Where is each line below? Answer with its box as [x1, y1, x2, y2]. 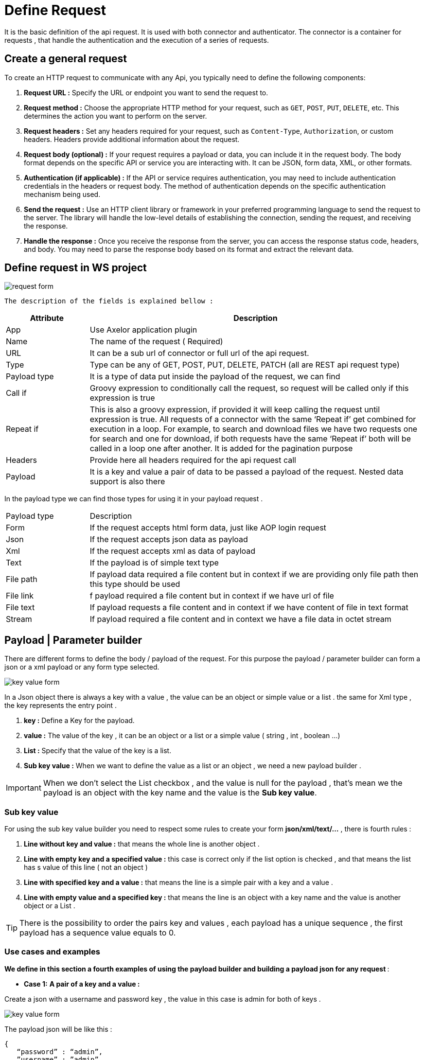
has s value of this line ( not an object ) [24, 863, 148, 872]
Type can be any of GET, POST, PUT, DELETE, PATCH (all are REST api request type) [89, 360, 400, 370]
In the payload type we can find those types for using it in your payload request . [4, 495, 263, 503]
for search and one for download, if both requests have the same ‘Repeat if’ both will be [89, 434, 411, 444]
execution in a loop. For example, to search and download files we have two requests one [89, 424, 418, 434]
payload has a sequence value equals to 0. [19, 928, 176, 938]
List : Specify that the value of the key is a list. [24, 746, 172, 755]
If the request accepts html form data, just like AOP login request [89, 523, 326, 533]
